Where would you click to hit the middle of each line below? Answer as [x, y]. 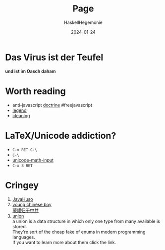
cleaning [21, 115]
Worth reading [35, 91]
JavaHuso [23, 199]
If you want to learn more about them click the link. [64, 242]
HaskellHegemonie [83, 22]
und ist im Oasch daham [30, 71]
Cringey [22, 185]
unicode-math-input [33, 160]
